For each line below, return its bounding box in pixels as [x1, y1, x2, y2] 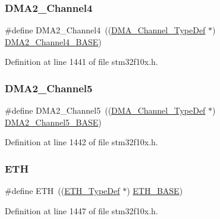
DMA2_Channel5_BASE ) [5, 115, 102, 128]
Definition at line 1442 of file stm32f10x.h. [5, 136, 158, 148]
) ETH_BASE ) [127, 184, 183, 197]
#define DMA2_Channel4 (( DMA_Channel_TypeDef [5, 24, 206, 36]
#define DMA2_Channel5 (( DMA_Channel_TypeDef [5, 104, 206, 117]
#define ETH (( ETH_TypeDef [5, 184, 120, 197]
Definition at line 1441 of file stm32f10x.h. [5, 55, 158, 68]
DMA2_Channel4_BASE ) [5, 35, 102, 48]
